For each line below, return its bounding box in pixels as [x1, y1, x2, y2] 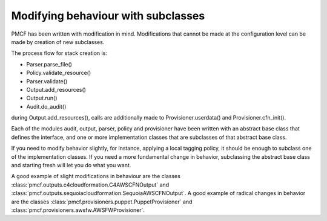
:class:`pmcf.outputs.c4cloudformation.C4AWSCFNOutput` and [11, 181, 170, 188]
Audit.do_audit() [26, 103, 67, 110]
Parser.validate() [26, 77, 68, 85]
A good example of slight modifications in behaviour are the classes [11, 173, 181, 180]
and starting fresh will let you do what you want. [11, 162, 131, 169]
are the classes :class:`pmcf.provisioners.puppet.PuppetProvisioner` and [11, 198, 193, 205]
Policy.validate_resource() [26, 69, 91, 77]
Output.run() [26, 94, 58, 102]
